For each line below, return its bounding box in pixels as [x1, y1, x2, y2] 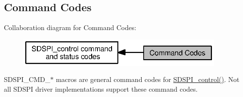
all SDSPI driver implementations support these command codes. [4, 83, 198, 94]
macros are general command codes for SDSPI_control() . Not [56, 74, 240, 84]
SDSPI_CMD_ [4, 74, 50, 84]
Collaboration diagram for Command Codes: [4, 22, 136, 32]
